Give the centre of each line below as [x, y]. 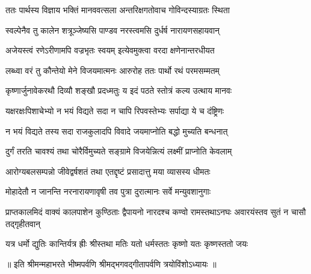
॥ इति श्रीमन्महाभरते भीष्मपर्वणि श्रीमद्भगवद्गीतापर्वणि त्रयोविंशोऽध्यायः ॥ [111, 263]
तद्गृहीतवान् [23, 223]
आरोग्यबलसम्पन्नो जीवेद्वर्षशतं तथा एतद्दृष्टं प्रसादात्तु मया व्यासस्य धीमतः [108, 171]
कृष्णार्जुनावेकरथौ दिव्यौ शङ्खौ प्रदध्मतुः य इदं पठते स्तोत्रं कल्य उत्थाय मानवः [119, 90]
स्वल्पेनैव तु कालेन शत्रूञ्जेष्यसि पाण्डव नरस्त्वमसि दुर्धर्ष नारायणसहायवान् [112, 30]
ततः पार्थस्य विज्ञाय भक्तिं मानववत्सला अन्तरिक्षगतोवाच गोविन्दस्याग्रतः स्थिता [118, 10]
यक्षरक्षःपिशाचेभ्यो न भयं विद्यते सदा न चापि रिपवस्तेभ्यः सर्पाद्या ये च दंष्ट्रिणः [115, 110]
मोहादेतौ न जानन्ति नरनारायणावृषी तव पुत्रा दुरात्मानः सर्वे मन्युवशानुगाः [108, 191]
